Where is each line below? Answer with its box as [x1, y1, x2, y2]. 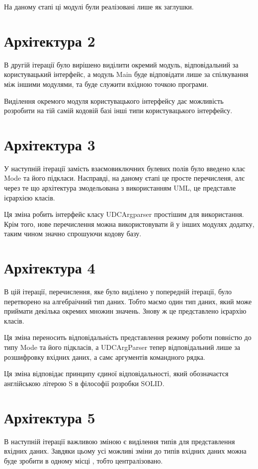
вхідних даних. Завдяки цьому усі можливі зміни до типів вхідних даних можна [4, 446, 247, 456]
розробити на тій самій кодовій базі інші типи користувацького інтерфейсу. [4, 105, 233, 116]
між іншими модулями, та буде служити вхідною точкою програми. [4, 78, 209, 89]
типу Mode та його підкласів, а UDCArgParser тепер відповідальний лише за [4, 342, 240, 352]
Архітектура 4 [4, 258, 95, 278]
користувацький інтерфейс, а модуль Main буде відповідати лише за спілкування [4, 69, 249, 79]
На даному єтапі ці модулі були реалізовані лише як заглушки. [4, 1, 194, 11]
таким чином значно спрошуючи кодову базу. [4, 228, 142, 239]
